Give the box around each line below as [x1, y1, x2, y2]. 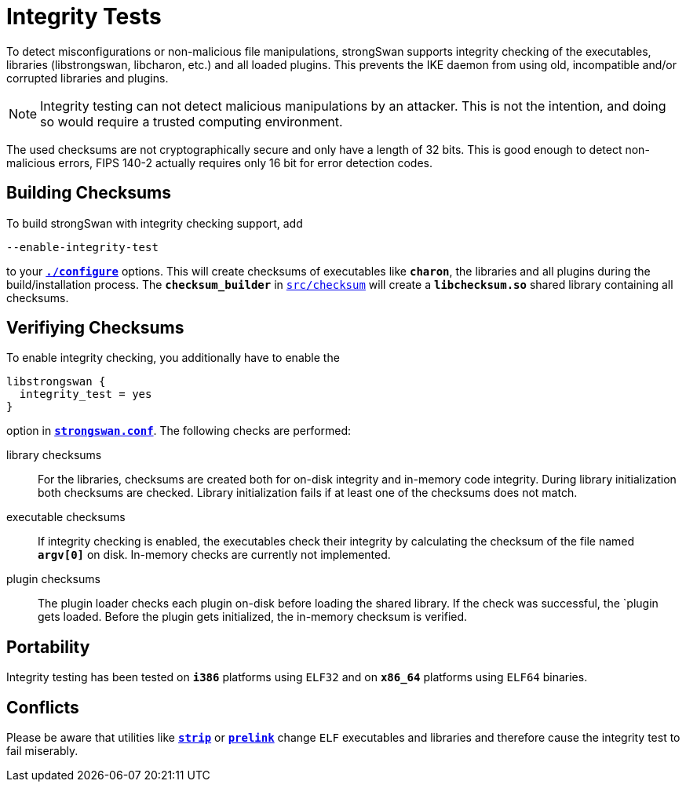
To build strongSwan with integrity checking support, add [6, 216, 303, 230]
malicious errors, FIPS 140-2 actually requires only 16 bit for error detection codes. [6, 155, 432, 170]
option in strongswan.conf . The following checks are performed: [6, 424, 352, 438]
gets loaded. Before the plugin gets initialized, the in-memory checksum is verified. [38, 610, 468, 624]
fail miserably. [6, 744, 78, 758]
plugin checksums [6, 572, 100, 586]
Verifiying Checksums [6, 318, 184, 338]
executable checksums [6, 510, 126, 524]
